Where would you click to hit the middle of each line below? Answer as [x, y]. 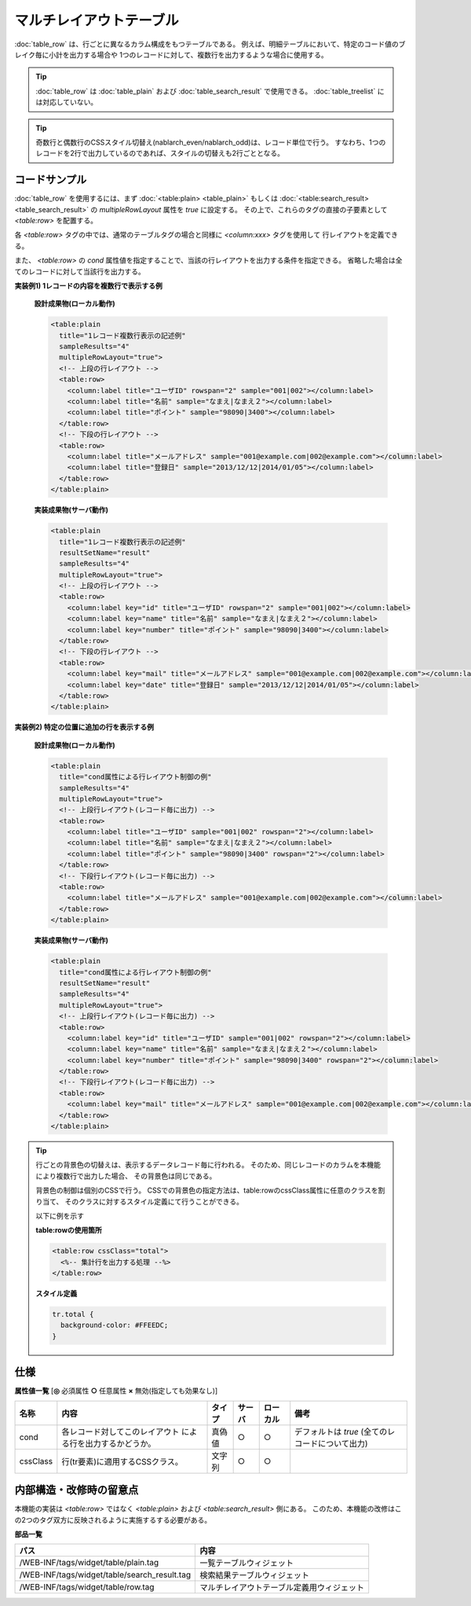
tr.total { [73, 1314]
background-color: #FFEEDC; [114, 1325]
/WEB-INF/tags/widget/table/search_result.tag [105, 1575]
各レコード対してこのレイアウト [120, 1431]
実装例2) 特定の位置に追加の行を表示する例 [84, 727]
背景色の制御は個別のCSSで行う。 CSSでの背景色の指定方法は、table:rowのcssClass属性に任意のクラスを [207, 1190]
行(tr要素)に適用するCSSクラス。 [122, 1461]
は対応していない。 [67, 102]
